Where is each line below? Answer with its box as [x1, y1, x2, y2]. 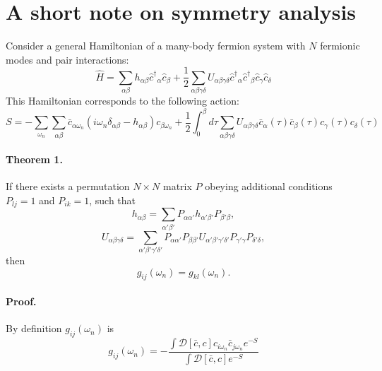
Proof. [6, 294, 37, 309]
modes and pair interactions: [6, 52, 129, 66]
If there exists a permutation [6, 179, 130, 194]
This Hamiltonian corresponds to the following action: [6, 93, 239, 108]
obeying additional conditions [205, 179, 333, 194]
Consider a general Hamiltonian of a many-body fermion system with [6, 38, 306, 53]
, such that [89, 192, 136, 207]
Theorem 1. [6, 152, 63, 167]
